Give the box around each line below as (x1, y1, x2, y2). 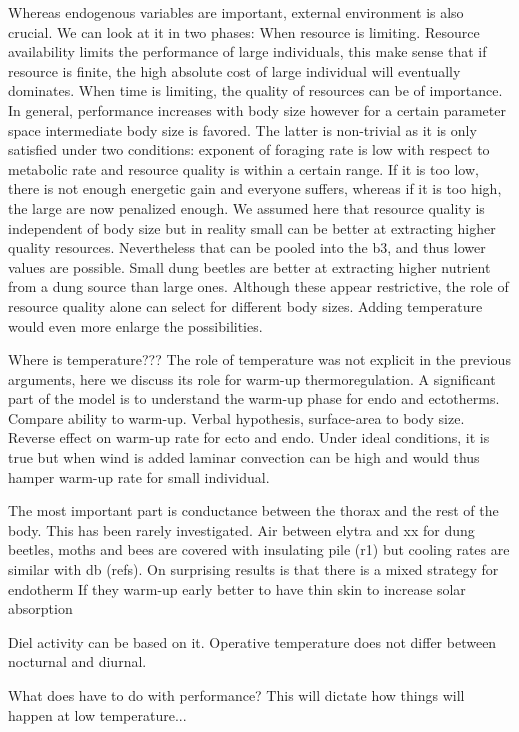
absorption (8, 598, 73, 619)
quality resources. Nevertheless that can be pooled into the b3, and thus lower (8, 237, 486, 258)
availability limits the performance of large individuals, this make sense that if (8, 41, 487, 62)
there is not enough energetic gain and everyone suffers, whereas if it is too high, (8, 178, 502, 199)
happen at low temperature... (8, 704, 187, 725)
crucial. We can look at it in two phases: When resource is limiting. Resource (8, 21, 480, 42)
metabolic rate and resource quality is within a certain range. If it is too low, (8, 158, 479, 179)
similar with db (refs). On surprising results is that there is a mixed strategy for (8, 559, 499, 580)
